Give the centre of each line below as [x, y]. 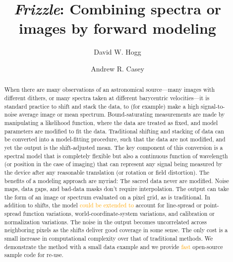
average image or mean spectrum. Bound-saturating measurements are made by [122, 114]
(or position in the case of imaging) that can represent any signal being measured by [113, 164]
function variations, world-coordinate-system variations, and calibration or [119, 214]
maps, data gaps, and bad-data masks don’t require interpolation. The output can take [116, 189]
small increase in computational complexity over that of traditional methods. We [109, 238]
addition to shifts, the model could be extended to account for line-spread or [103, 205]
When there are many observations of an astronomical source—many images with [110, 90]
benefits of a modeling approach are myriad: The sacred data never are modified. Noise [116, 180]
